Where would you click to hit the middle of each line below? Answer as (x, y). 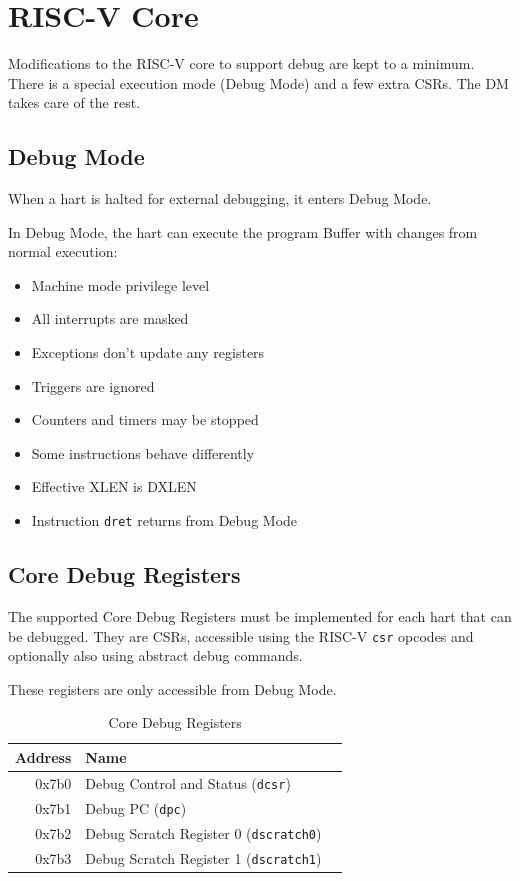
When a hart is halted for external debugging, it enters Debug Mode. (220, 198)
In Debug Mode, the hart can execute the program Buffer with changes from (243, 231)
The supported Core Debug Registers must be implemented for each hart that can (260, 615)
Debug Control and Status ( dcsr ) (188, 782)
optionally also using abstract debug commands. (155, 655)
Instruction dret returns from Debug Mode (164, 520)
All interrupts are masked (110, 318)
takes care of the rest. (74, 102)
